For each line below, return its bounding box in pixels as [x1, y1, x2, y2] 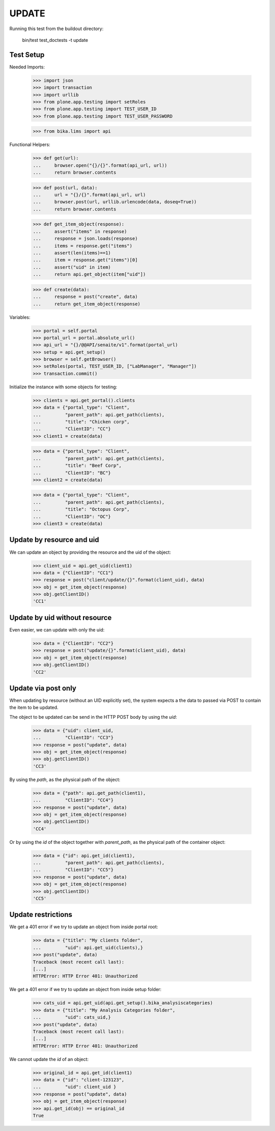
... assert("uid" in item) [33, 264, 112, 270]
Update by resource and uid [9, 535, 99, 544]
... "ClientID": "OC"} [33, 513, 112, 520]
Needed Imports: [9, 64, 45, 70]
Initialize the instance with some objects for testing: [9, 384, 117, 390]
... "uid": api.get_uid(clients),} [33, 945, 144, 950]
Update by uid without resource [9, 613, 112, 622]
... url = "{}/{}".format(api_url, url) [33, 192, 146, 198]
